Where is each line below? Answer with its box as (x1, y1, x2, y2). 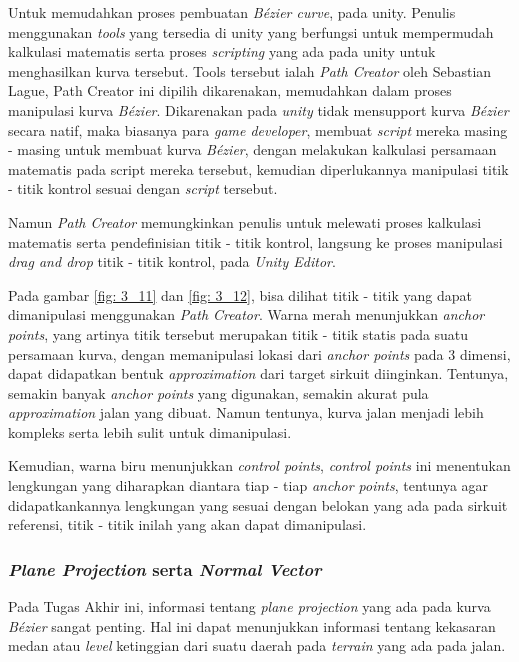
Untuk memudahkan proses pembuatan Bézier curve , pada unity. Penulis (8, 2, 456, 22)
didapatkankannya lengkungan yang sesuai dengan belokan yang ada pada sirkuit (8, 494, 508, 515)
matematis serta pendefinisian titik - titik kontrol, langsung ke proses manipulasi (8, 231, 503, 252)
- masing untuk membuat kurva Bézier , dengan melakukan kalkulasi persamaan (8, 139, 497, 160)
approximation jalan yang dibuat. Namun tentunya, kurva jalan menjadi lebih (8, 402, 484, 423)
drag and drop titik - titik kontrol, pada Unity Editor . (8, 251, 336, 272)
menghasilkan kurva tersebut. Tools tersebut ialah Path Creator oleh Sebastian (8, 60, 492, 81)
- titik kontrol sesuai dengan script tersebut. (8, 178, 278, 199)
